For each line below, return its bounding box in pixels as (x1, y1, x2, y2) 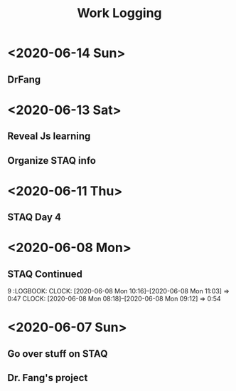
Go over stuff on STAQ (7, 348, 108, 360)
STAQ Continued (7, 268, 83, 280)
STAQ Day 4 (7, 212, 62, 224)
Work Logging (77, 5, 162, 21)
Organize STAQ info (7, 155, 96, 167)
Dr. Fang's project (7, 372, 88, 384)
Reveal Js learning (7, 130, 91, 142)
